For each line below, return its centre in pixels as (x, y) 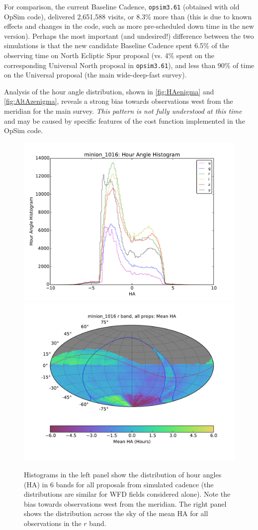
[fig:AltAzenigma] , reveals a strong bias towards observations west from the (119, 101)
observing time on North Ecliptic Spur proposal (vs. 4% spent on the (109, 55)
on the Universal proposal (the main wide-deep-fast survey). (95, 75)
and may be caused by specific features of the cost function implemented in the (125, 120)
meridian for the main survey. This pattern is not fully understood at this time (123, 111)
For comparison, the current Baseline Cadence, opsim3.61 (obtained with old (122, 6)
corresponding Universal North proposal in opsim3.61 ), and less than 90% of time (129, 65)
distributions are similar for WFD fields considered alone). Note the (127, 494)
